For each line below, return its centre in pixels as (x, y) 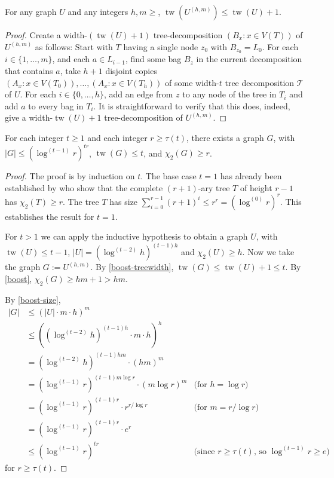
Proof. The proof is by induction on (70, 176)
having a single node (161, 46)
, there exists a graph (225, 138)
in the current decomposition (249, 59)
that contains (29, 71)
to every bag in (56, 105)
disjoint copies (131, 71)
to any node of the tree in (229, 94)
